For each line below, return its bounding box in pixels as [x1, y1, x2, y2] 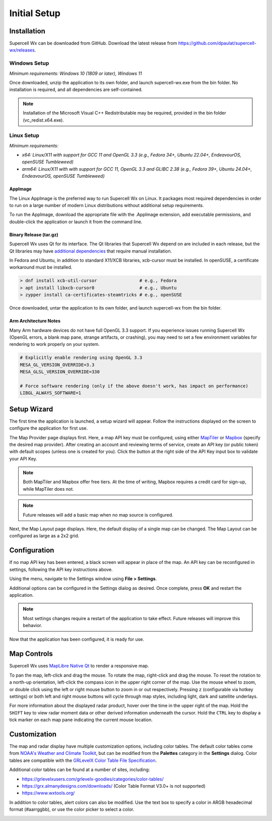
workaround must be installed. [9, 264, 73, 270]
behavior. [23, 623, 42, 629]
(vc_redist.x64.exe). [23, 117, 64, 123]
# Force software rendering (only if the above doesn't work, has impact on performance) [20, 383, 249, 389]
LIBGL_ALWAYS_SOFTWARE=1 [20, 390, 82, 396]
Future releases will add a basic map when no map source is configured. [23, 511, 174, 518]
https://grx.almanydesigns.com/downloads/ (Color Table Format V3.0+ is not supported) [22, 783, 206, 789]
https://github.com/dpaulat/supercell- [178, 40, 257, 46]
